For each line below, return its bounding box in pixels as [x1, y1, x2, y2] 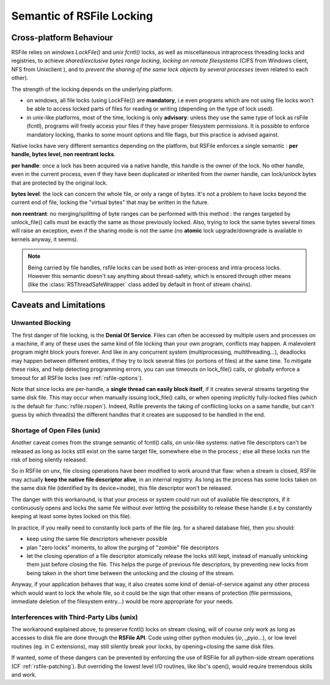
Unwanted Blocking [11, 318, 71, 327]
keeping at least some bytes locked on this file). [11, 513, 131, 520]
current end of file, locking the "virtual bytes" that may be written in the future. [11, 199, 209, 206]
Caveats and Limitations [11, 300, 106, 310]
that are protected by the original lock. [11, 179, 108, 186]
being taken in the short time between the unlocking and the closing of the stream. [26, 569, 235, 577]
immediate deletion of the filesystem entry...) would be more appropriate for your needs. [11, 598, 234, 605]
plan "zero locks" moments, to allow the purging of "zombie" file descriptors [26, 544, 219, 551]
